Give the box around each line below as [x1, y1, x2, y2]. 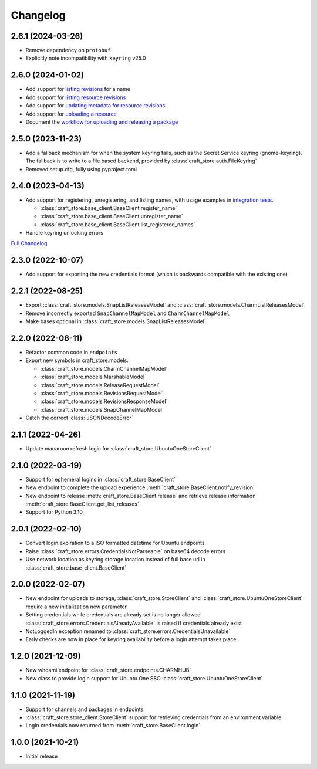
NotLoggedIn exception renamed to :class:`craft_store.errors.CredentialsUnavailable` [25, 628, 231, 635]
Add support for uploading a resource [25, 110, 117, 117]
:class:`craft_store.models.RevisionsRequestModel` [40, 389, 164, 397]
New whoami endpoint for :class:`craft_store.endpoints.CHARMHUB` [25, 666, 191, 674]
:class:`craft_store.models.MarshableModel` [40, 373, 147, 381]
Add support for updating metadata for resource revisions [25, 102, 166, 109]
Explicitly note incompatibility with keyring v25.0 [25, 55, 146, 62]
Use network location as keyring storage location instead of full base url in [25, 556, 205, 563]
